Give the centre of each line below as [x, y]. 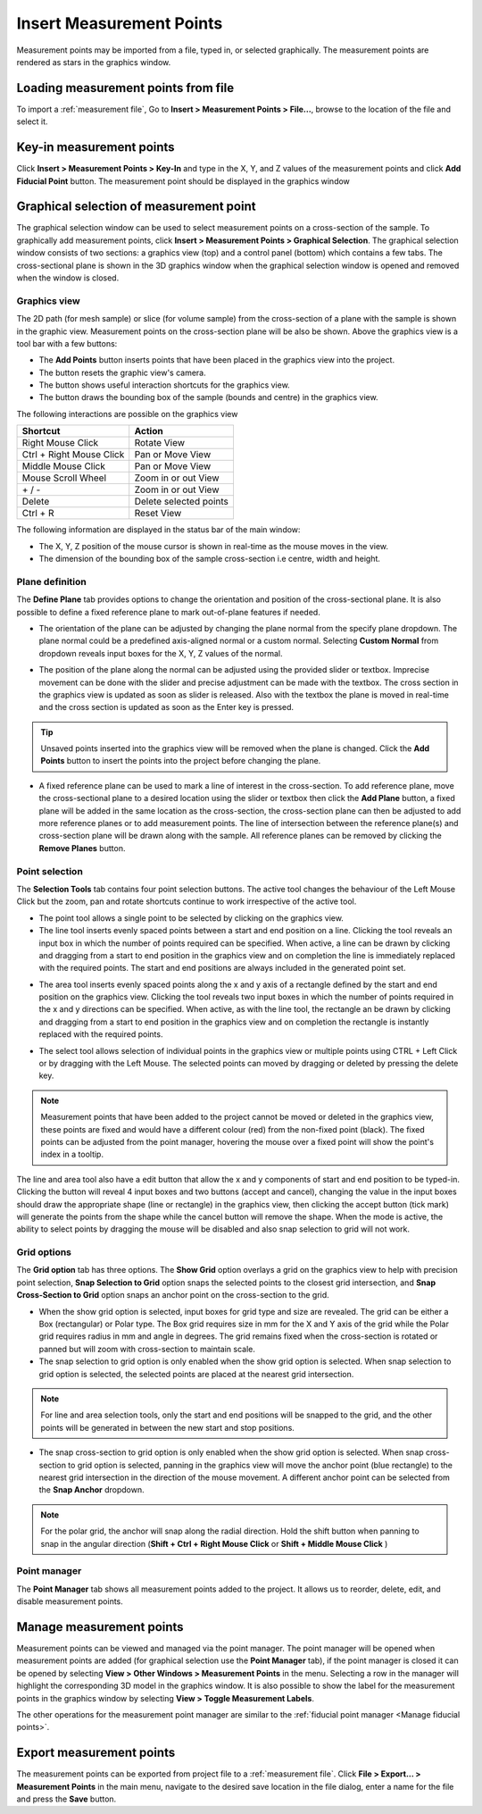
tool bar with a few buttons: [67, 343]
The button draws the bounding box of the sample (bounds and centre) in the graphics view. [208, 397]
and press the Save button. [66, 1799]
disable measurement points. [70, 1601]
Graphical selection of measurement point [136, 207]
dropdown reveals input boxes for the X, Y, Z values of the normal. [161, 653]
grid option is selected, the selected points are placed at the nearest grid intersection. [196, 1374]
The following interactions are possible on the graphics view [127, 414]
